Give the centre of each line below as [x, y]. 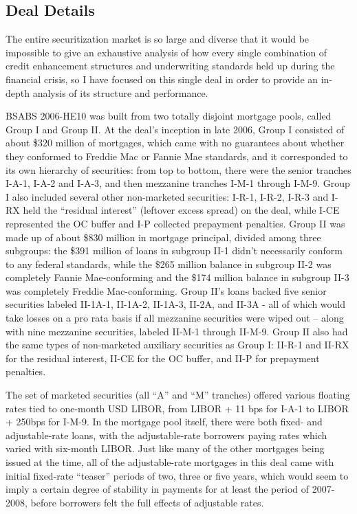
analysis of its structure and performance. [120, 92]
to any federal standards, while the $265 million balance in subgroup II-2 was [169, 264]
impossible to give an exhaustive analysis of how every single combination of [166, 52]
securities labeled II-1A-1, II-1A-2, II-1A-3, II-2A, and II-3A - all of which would [176, 304]
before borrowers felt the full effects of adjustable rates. [147, 502]
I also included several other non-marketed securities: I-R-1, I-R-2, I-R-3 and [167, 196]
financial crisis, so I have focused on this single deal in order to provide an [162, 79]
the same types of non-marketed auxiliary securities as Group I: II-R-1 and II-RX [177, 345]
